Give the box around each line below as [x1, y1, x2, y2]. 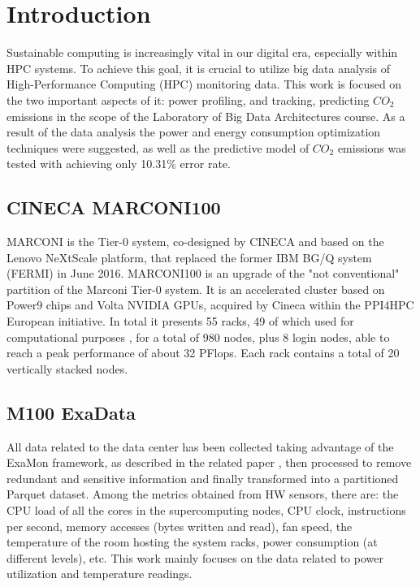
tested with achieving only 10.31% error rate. [6, 155, 231, 172]
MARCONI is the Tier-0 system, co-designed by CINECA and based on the [6, 233, 384, 250]
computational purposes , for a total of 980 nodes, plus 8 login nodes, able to [6, 328, 390, 345]
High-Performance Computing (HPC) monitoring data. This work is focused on [6, 76, 402, 93]
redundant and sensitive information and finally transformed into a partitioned [6, 469, 399, 486]
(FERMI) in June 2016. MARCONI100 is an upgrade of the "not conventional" [6, 265, 400, 282]
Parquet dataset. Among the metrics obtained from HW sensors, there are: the [6, 486, 399, 503]
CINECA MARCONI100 [6, 195, 221, 220]
